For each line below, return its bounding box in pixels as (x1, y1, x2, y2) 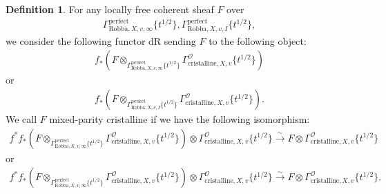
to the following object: (209, 33, 307, 48)
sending (164, 33, 196, 48)
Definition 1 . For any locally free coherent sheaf (6, 2, 214, 16)
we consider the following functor (6, 33, 146, 48)
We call (6, 112, 37, 126)
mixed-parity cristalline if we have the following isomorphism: (49, 112, 310, 126)
